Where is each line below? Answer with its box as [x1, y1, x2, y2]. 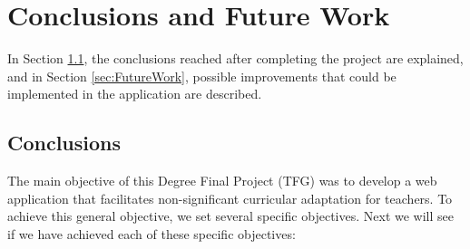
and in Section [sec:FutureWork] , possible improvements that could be [7, 66, 397, 85]
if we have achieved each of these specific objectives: [7, 224, 296, 243]
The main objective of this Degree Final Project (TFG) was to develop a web [7, 171, 437, 190]
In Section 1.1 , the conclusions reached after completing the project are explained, [7, 49, 464, 68]
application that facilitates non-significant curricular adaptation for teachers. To [7, 188, 453, 207]
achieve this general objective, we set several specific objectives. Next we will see [7, 206, 454, 225]
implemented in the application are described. [7, 84, 262, 103]
